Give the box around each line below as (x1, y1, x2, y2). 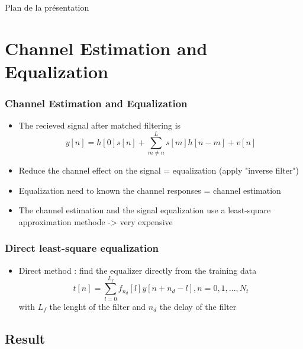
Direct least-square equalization (5, 241, 159, 255)
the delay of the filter (159, 300, 237, 312)
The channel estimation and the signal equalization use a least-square (18, 204, 271, 216)
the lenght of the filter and (49, 300, 146, 312)
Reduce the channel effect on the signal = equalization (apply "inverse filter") (18, 164, 299, 177)
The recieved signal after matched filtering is (18, 119, 181, 132)
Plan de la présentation (5, 1, 89, 13)
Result (5, 329, 46, 347)
